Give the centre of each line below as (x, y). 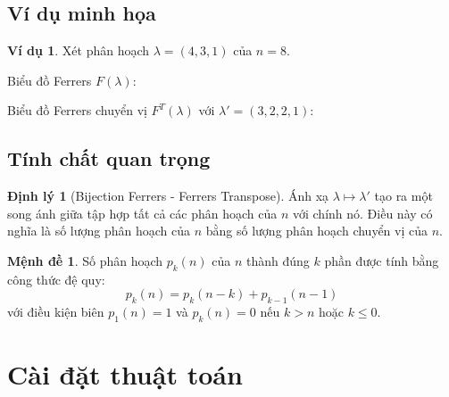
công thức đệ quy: (56, 279)
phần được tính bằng (382, 260)
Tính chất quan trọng (109, 158)
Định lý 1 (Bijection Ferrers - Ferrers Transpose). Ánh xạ (168, 196)
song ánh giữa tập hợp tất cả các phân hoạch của (142, 213)
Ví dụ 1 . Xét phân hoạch (79, 50)
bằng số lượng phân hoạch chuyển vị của (316, 231)
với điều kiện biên (56, 312)
